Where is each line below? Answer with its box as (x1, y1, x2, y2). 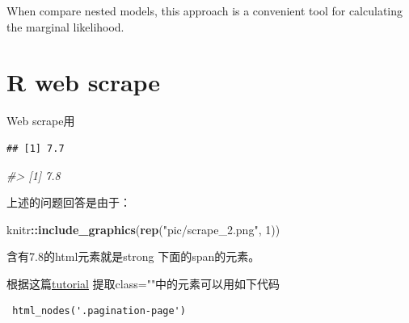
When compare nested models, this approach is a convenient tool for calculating (6, 2, 403, 19)
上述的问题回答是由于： (6, 194, 131, 211)
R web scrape (6, 65, 161, 99)
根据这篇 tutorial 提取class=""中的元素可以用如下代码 (6, 275, 280, 292)
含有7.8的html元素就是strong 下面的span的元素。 (6, 248, 260, 265)
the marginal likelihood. (6, 18, 124, 35)
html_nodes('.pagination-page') (12, 305, 186, 317)
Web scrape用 (6, 112, 75, 129)
